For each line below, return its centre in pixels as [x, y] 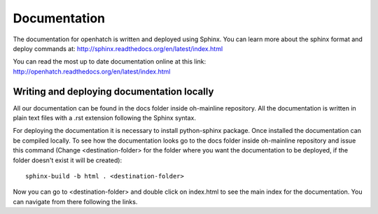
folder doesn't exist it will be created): [68, 160]
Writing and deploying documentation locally [113, 91]
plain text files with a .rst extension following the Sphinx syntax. [104, 118]
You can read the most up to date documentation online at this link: [110, 62]
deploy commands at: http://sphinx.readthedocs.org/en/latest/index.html [118, 48]
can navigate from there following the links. [75, 201]
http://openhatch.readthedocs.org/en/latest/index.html [92, 71]
